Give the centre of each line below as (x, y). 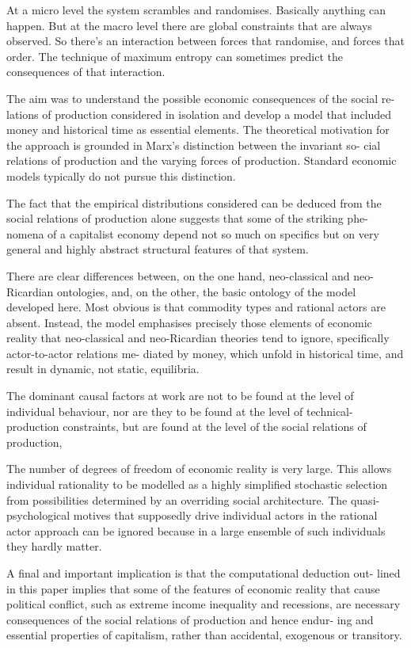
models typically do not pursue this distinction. (121, 175)
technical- (329, 411)
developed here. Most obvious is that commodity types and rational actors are (196, 307)
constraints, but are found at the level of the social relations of (215, 427)
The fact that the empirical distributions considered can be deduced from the (194, 202)
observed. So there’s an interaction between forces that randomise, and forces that (206, 41)
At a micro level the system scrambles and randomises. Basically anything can (196, 10)
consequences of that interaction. (86, 72)
